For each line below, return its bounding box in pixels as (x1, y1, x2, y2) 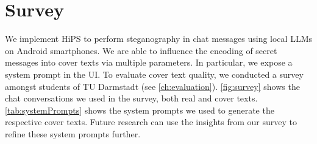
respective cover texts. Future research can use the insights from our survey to (5, 115, 297, 128)
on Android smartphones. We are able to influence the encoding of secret (5, 44, 277, 57)
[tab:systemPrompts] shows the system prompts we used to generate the (5, 103, 274, 116)
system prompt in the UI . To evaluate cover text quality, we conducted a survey (5, 67, 304, 80)
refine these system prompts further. (5, 127, 141, 140)
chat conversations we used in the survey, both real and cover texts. (5, 92, 258, 105)
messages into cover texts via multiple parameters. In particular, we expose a (5, 56, 293, 69)
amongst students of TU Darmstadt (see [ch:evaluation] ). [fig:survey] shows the (5, 80, 300, 92)
